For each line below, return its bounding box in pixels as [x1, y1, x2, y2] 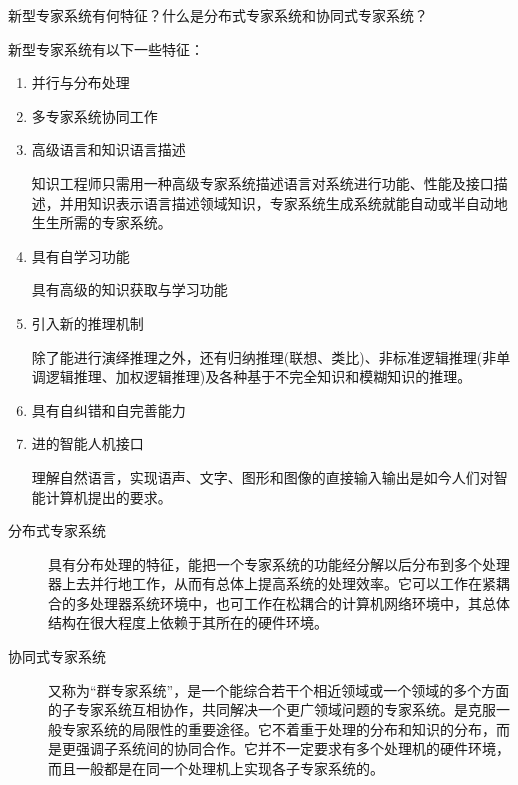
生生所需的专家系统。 [31, 212, 172, 233]
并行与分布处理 [31, 72, 130, 93]
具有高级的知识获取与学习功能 [31, 279, 228, 300]
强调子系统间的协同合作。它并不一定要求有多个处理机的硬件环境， [75, 738, 510, 759]
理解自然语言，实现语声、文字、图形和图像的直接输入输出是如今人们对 [31, 466, 494, 487]
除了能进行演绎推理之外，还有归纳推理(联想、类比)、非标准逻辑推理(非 [31, 346, 497, 367]
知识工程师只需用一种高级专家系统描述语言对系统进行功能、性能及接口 [31, 172, 494, 193]
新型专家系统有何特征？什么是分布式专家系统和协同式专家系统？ [8, 5, 428, 25]
